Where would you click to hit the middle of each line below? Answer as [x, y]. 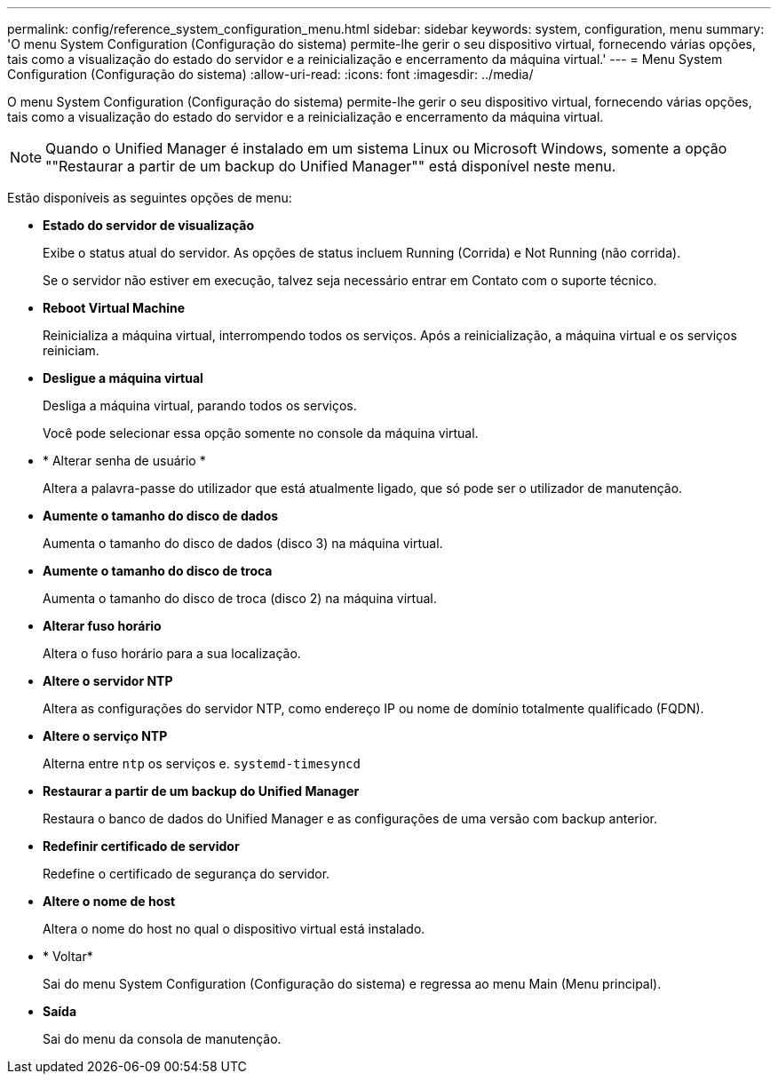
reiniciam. [71, 350]
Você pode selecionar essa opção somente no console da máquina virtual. [261, 433]
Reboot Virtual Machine [114, 308]
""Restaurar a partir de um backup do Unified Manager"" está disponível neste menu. [331, 166]
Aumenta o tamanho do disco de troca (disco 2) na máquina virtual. [240, 598]
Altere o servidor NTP [108, 681]
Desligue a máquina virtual [123, 378]
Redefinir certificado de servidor [141, 846]
